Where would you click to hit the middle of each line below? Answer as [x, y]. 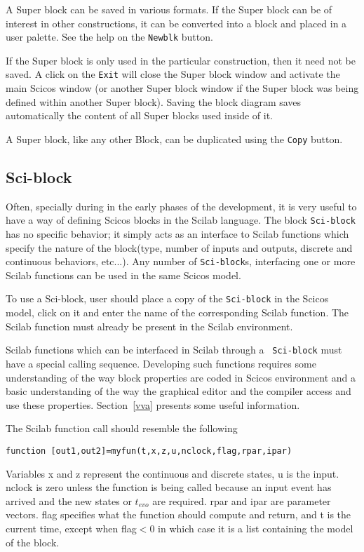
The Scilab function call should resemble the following [122, 428]
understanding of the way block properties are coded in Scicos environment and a [181, 377]
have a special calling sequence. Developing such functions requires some [161, 363]
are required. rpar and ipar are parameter [242, 500]
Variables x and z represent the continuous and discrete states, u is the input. [173, 473]
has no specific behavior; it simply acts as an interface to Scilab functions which [177, 233]
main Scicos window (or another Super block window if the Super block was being [182, 88]
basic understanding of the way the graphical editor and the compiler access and [178, 391]
